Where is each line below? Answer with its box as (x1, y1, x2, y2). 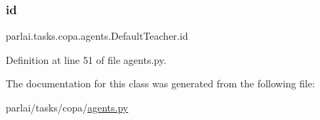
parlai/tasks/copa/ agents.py (6, 100, 129, 114)
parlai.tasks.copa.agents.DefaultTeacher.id (6, 28, 188, 43)
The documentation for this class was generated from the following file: (6, 76, 315, 91)
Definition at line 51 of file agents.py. (6, 52, 166, 67)
